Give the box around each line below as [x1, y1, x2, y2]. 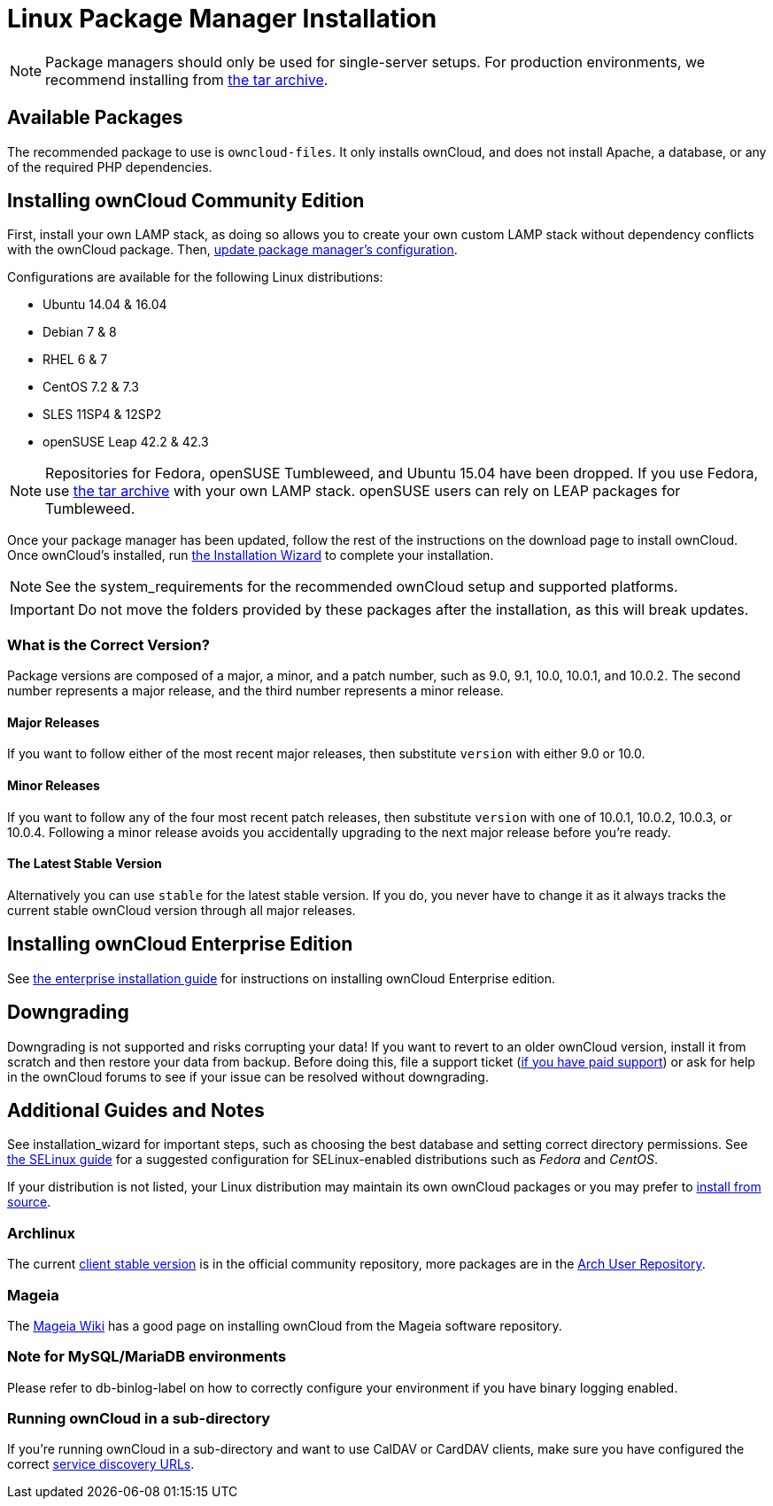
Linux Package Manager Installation [7, 4, 437, 34]
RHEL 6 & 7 [43, 352, 108, 368]
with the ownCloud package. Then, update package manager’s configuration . [7, 242, 458, 258]
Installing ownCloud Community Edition [7, 190, 365, 213]
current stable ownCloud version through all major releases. [7, 902, 356, 918]
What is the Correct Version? [7, 635, 210, 654]
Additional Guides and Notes [7, 1098, 265, 1122]
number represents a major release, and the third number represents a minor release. [7, 683, 504, 699]
